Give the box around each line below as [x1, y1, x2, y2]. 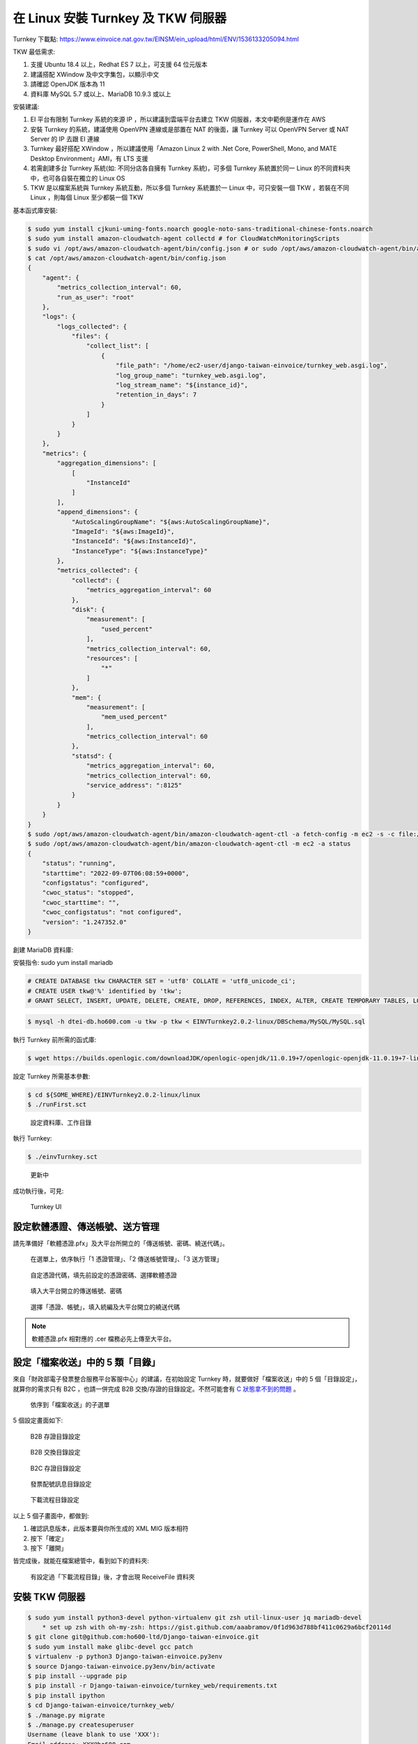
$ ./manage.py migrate [27, 1711, 105, 1719]
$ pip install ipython [27, 1692, 105, 1699]
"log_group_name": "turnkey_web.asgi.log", [115, 371, 267, 379]
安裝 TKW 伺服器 [13, 1591, 86, 1602]
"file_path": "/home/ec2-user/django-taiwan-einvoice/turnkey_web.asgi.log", [115, 361, 388, 370]
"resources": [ [86, 654, 139, 662]
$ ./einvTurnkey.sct [27, 1153, 98, 1161]
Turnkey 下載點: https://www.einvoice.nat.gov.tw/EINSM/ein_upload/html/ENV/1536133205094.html [13, 35, 300, 43]
